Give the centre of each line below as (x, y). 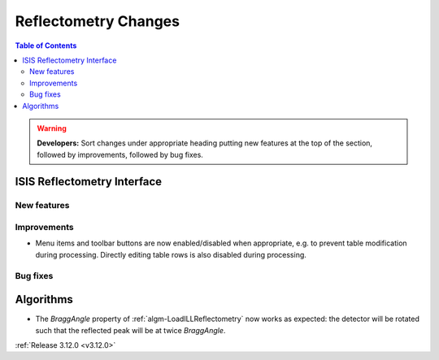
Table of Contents (46, 46)
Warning (52, 128)
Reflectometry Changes (98, 21)
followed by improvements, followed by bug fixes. (120, 154)
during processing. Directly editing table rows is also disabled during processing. (171, 254)
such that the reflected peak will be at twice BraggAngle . (130, 330)
